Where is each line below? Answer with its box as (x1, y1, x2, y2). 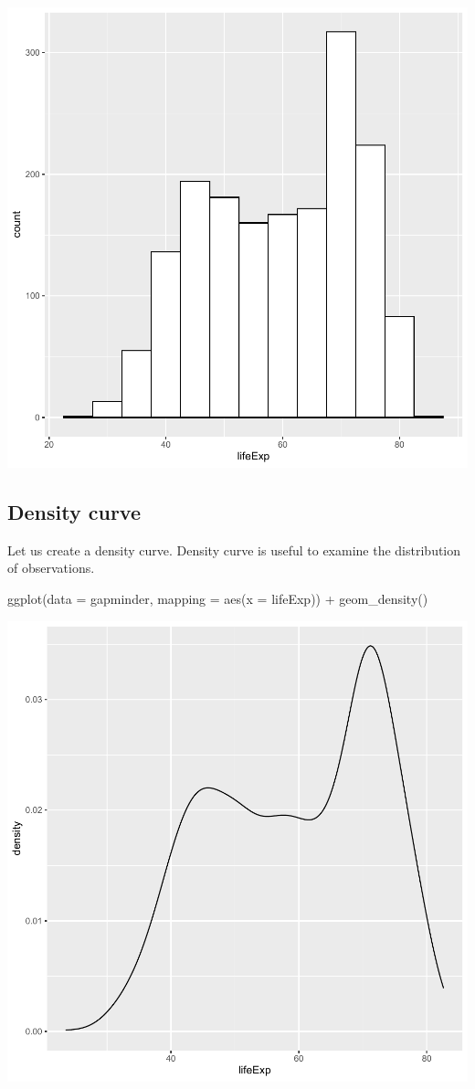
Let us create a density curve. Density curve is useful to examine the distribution (7, 540, 461, 559)
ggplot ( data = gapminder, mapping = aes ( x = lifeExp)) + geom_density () (7, 588, 428, 608)
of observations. (7, 558, 95, 577)
